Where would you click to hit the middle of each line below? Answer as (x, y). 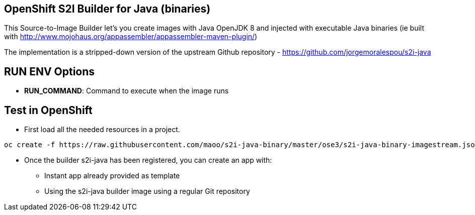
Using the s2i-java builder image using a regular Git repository (147, 191)
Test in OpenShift (48, 110)
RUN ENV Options (50, 71)
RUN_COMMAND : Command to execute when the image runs (127, 91)
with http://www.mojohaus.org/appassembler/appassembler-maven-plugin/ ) (131, 37)
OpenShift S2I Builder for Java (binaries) (107, 9)
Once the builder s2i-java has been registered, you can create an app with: (148, 160)
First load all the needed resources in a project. (102, 130)
